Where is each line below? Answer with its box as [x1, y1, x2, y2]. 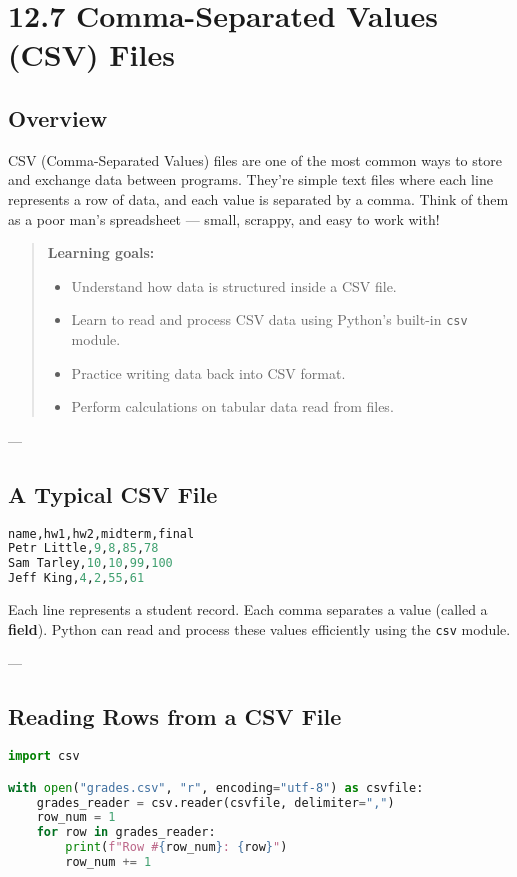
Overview [8, 102, 108, 133]
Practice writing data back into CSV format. [71, 362, 346, 383]
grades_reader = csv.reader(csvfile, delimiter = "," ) [36, 795, 395, 810]
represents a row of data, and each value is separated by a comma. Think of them [8, 188, 509, 209]
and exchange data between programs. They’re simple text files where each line [8, 169, 493, 190]
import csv [8, 749, 80, 764]
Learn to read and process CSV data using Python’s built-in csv [71, 309, 468, 330]
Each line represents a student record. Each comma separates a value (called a [8, 599, 488, 620]
